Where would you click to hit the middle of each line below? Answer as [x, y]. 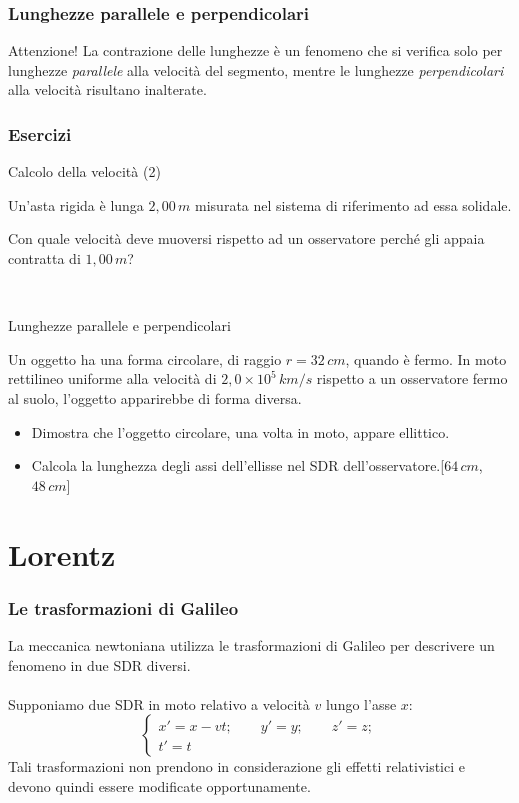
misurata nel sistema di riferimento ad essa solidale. [353, 204]
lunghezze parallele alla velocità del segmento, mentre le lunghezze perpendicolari [256, 69]
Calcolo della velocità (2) [84, 171]
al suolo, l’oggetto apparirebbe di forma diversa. [155, 397]
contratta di [44, 258]
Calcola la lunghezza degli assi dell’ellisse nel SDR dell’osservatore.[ [238, 465]
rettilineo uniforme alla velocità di [112, 378]
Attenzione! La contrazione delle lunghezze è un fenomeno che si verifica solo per [255, 50]
